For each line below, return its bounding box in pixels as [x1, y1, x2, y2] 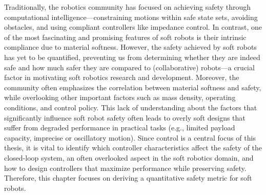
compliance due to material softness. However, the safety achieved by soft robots [4, 42, 257, 52]
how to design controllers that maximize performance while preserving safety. [4, 162, 247, 173]
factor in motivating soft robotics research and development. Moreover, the [4, 72, 239, 83]
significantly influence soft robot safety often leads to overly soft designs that [4, 112, 245, 123]
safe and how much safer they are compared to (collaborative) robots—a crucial [4, 62, 255, 72]
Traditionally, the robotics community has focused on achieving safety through [4, 2, 251, 12]
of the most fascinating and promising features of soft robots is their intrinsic [4, 31, 247, 42]
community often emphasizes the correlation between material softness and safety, [4, 82, 261, 92]
